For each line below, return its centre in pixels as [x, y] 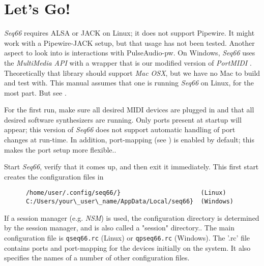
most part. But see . [35, 92]
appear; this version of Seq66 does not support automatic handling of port [120, 129]
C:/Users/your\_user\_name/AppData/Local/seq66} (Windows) [130, 202]
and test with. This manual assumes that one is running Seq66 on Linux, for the [129, 83]
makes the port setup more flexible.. [60, 149]
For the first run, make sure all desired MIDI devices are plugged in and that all [129, 110]
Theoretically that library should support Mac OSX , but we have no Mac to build [132, 72]
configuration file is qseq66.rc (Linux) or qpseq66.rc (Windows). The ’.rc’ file [127, 237]
